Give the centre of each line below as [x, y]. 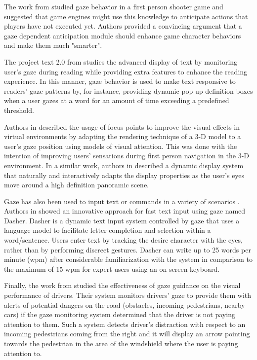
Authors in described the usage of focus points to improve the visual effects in [122, 126]
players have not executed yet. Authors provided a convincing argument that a [123, 26]
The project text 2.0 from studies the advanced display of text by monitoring [121, 61]
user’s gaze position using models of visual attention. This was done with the [121, 146]
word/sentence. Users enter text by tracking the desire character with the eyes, [123, 240]
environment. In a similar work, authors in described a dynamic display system [124, 165]
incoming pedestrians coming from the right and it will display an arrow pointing [127, 334]
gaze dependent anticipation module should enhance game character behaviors [123, 35]
